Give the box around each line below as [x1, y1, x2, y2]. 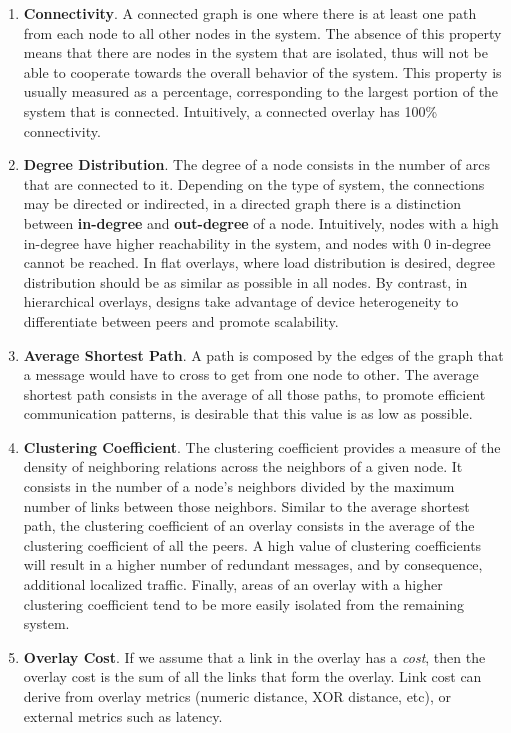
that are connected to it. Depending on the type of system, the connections [23, 173, 485, 194]
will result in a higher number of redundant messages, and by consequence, [23, 554, 483, 575]
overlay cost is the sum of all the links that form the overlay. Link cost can [23, 666, 482, 687]
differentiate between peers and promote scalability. [23, 310, 339, 331]
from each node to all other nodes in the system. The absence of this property [23, 22, 502, 43]
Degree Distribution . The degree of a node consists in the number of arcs [23, 154, 490, 175]
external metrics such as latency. [23, 705, 223, 726]
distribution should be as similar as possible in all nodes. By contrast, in [23, 271, 468, 292]
